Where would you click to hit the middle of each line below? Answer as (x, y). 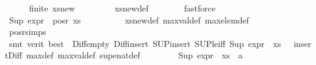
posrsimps (27, 32)
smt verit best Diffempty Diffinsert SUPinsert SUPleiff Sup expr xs (145, 43)
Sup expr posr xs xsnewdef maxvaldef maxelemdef (129, 20)
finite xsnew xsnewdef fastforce (122, 8)
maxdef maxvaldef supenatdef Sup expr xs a (135, 55)
